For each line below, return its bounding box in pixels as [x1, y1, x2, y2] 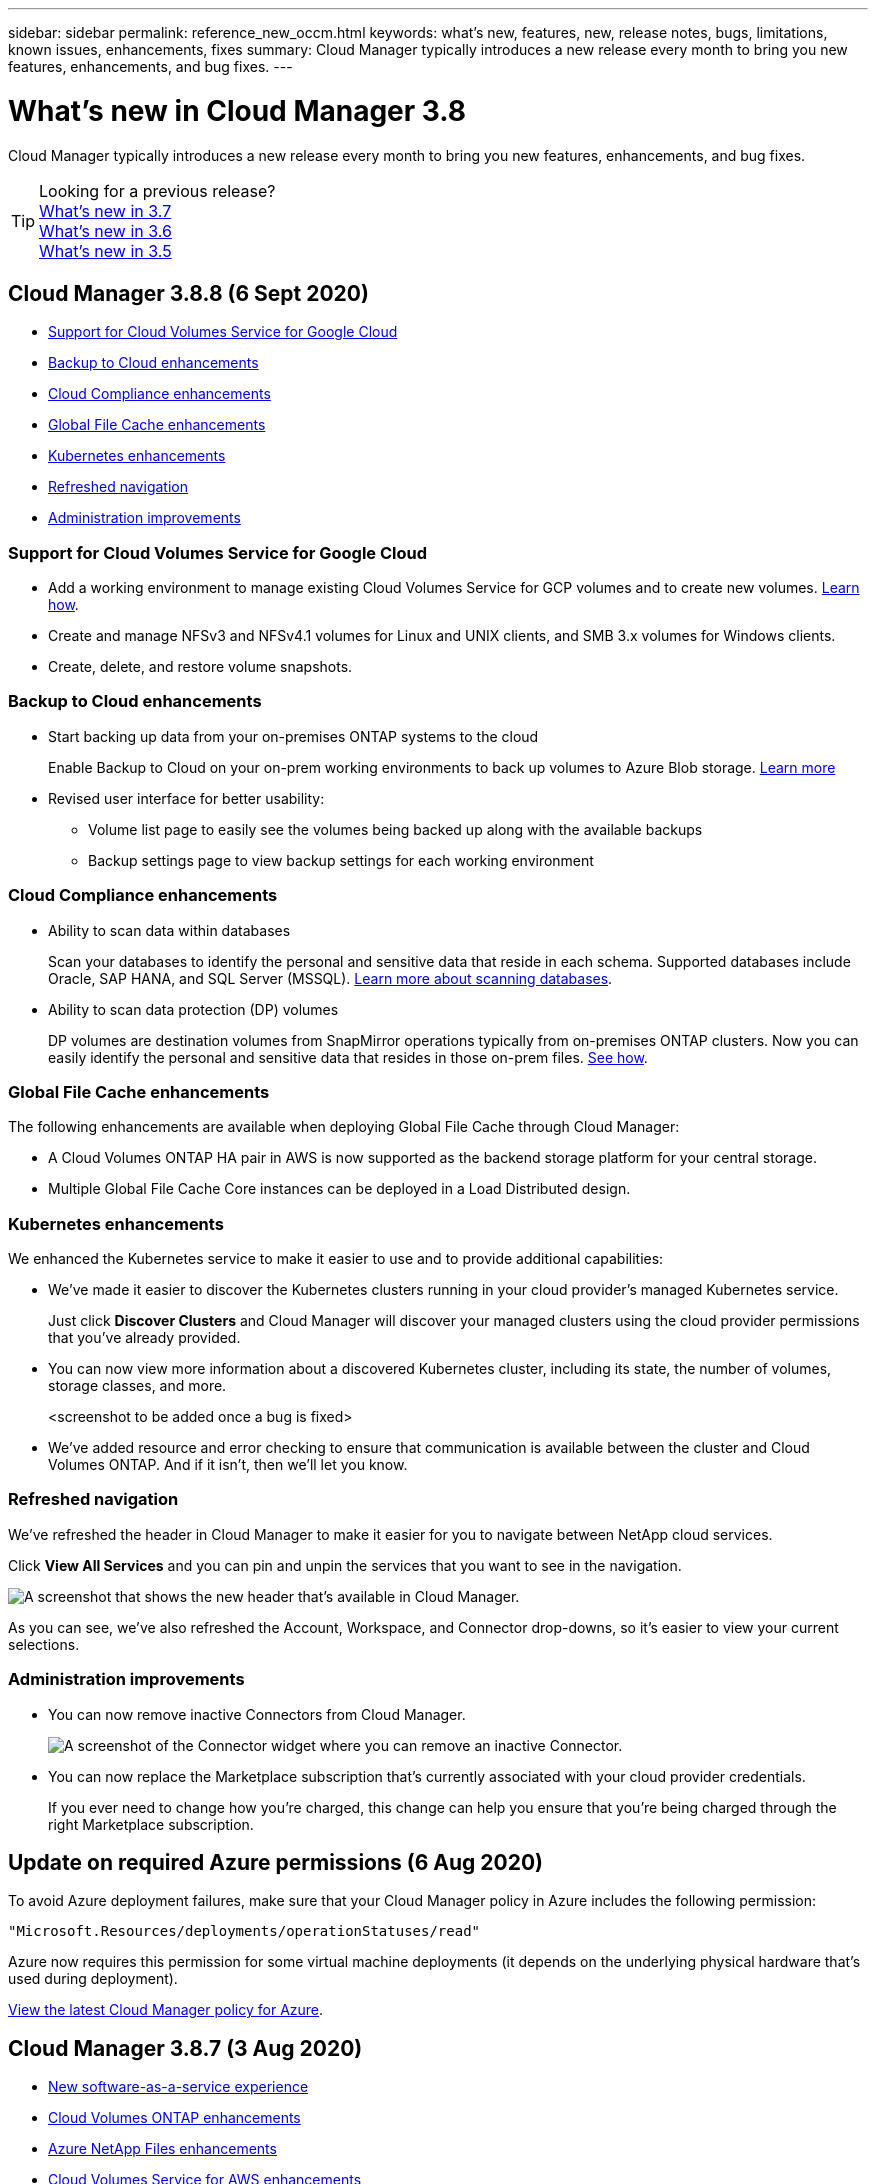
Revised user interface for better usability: [48, 789, 325, 807]
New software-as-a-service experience [48, 2078, 309, 2096]
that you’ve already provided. [48, 1329, 241, 1347]
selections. [8, 1635, 80, 1653]
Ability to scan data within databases [48, 921, 291, 939]
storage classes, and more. [48, 1377, 227, 1395]
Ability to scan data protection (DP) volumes [48, 1000, 339, 1018]
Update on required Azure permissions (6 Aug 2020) [8, 1850, 543, 1876]
